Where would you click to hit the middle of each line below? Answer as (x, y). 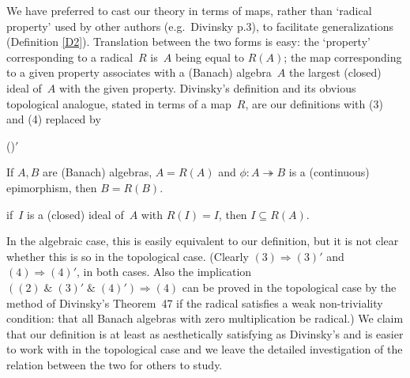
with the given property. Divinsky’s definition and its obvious (207, 87)
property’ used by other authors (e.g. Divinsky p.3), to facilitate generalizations (200, 26)
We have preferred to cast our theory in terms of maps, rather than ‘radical (189, 10)
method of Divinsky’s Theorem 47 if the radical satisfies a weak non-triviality (195, 302)
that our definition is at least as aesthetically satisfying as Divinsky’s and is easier (205, 333)
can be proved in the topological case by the (289, 287)
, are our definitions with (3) (314, 103)
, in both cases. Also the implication (164, 272)
